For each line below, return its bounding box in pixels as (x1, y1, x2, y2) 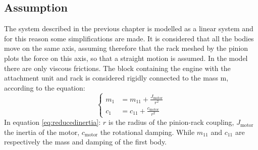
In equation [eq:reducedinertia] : (4, 117, 101, 127)
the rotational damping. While (100, 126, 195, 137)
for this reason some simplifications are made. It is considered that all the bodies (4, 33, 254, 43)
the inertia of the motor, (4, 126, 80, 137)
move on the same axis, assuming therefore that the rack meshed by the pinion (4, 43, 248, 53)
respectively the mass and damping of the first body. (4, 136, 167, 147)
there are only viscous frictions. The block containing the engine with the (4, 62, 231, 73)
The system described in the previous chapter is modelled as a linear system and (4, 23, 253, 34)
